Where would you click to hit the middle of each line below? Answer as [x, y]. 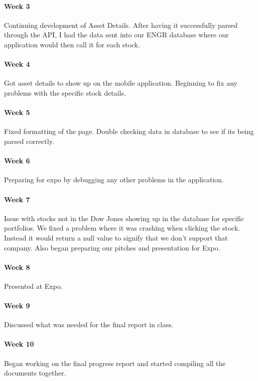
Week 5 [17, 112]
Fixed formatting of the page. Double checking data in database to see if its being [129, 131]
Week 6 [17, 161]
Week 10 [19, 344]
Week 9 [17, 306]
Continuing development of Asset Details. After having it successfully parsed [121, 25]
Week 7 [17, 199]
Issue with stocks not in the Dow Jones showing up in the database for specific [124, 218]
